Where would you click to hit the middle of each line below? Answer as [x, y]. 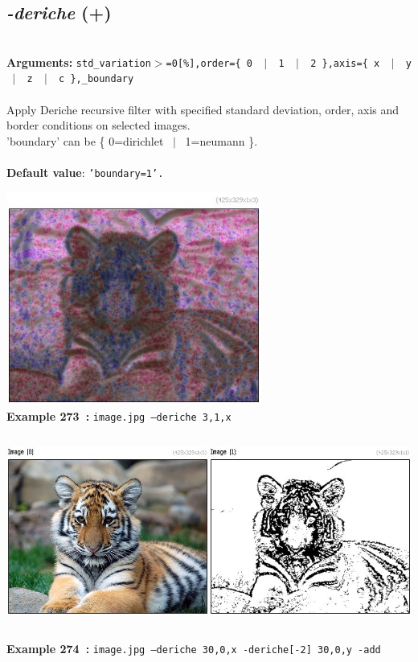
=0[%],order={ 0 [209, 63]
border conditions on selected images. [98, 125]
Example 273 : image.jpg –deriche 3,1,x [119, 415]
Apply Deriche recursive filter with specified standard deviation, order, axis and [203, 109]
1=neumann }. [221, 140]
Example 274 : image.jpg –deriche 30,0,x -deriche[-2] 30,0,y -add [194, 648]
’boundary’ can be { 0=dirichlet [85, 140]
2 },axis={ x [345, 63]
